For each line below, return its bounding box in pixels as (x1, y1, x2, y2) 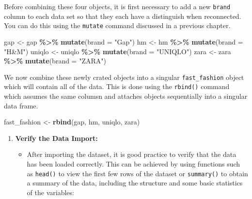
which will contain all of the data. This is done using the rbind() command (4, 81, 230, 92)
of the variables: (27, 187, 74, 197)
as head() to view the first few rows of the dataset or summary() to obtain (27, 168, 248, 178)
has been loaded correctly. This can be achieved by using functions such (27, 158, 240, 168)
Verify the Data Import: (15, 133, 98, 143)
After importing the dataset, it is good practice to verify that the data (27, 149, 236, 159)
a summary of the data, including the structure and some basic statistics (27, 178, 243, 188)
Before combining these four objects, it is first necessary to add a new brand (4, 1, 231, 11)
